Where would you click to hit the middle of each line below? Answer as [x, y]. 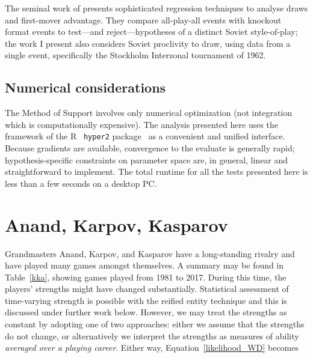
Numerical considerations [85, 87]
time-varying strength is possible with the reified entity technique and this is [146, 300]
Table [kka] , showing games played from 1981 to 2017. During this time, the [146, 277]
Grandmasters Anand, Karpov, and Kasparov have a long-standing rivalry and [150, 253]
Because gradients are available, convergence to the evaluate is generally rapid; [150, 148]
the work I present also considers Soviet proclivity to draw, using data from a [148, 43]
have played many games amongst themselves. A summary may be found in [144, 265]
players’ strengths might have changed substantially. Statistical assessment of [147, 289]
